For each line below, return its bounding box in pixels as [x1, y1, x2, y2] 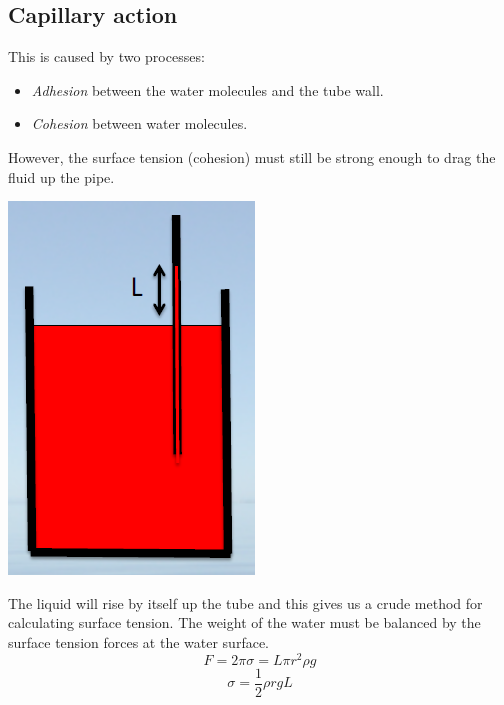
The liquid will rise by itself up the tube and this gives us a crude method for [8, 592, 483, 613]
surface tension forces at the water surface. [8, 631, 269, 652]
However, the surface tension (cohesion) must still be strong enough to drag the [8, 146, 496, 167]
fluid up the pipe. [8, 166, 115, 187]
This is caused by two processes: [8, 46, 205, 67]
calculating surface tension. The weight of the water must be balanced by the [8, 612, 481, 633]
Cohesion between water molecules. [31, 113, 248, 134]
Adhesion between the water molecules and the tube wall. [31, 79, 384, 100]
